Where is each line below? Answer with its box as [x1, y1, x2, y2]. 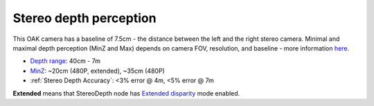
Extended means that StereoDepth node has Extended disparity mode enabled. [12, 89, 240, 97]
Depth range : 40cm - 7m [30, 57, 100, 65]
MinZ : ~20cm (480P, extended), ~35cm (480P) [30, 67, 166, 75]
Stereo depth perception [12, 10, 157, 26]
